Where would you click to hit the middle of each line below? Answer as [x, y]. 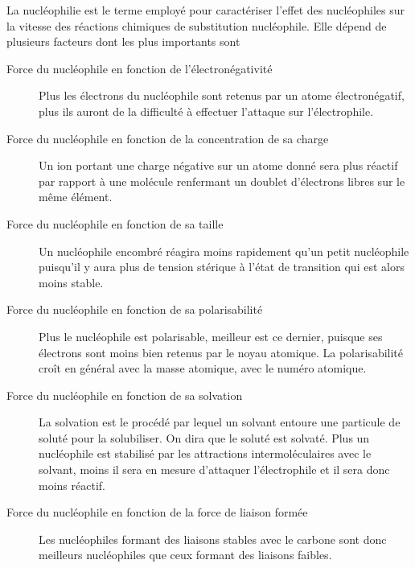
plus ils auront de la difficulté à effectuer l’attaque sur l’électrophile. [206, 111]
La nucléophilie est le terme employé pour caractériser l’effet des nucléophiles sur [206, 10]
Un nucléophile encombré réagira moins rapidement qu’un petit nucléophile [224, 251]
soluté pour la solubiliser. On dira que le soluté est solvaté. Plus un [204, 437]
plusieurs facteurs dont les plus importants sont [123, 41]
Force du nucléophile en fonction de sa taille [115, 223]
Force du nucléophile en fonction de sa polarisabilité [135, 309]
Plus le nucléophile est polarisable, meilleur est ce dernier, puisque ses [211, 336]
